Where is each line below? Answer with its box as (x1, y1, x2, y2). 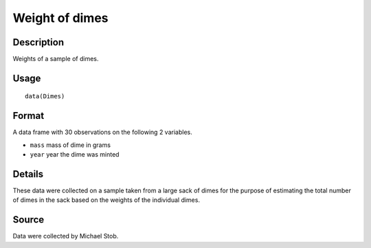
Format (12, 110, 45, 122)
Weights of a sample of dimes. (12, 55, 99, 63)
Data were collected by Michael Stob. (12, 232, 119, 240)
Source (12, 214, 45, 226)
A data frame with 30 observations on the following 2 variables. (12, 128, 192, 137)
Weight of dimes (12, 10, 109, 25)
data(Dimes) (25, 93, 65, 100)
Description (12, 36, 65, 48)
